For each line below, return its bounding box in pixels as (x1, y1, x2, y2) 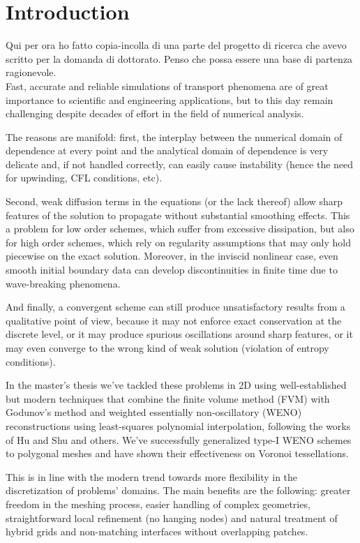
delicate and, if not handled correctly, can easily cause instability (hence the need (6, 156, 354, 171)
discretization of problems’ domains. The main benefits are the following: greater (6, 483, 351, 498)
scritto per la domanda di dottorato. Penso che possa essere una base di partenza (6, 51, 353, 66)
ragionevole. (6, 65, 57, 80)
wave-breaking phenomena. (6, 276, 121, 290)
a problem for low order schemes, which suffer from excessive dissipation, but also (6, 221, 354, 236)
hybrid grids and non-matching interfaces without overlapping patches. (6, 524, 308, 539)
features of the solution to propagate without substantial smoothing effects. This (6, 207, 350, 222)
